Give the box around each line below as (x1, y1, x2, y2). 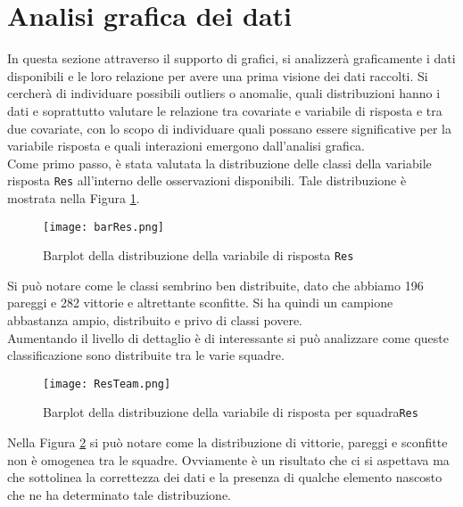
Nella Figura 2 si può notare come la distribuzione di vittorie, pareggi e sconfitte (7, 433, 448, 452)
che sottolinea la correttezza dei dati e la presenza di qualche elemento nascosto (7, 468, 442, 487)
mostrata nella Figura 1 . (7, 188, 140, 207)
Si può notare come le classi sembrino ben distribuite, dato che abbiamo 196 (7, 275, 424, 294)
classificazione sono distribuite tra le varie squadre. (7, 346, 285, 364)
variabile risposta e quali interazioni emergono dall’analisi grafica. (7, 136, 366, 155)
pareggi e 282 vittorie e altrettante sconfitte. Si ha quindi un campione (7, 293, 393, 312)
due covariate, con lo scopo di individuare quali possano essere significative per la (7, 119, 452, 137)
